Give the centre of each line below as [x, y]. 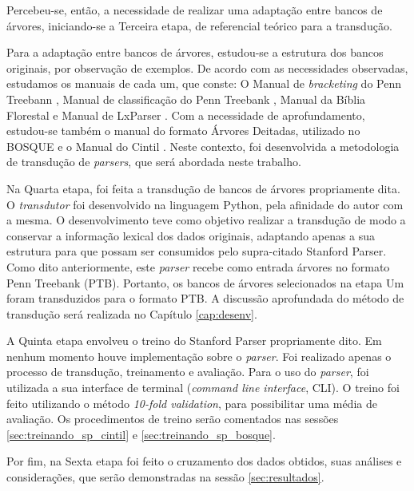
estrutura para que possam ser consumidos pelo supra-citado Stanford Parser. [197, 251]
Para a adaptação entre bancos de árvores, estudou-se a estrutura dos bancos [195, 52]
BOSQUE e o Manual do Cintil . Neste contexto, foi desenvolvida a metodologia [203, 146]
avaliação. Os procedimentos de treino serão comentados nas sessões [173, 419]
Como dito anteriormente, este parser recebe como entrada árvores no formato [198, 266]
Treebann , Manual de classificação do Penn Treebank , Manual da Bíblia [186, 99]
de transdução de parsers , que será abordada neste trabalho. [154, 162]
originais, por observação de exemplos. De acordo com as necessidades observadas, [207, 67]
